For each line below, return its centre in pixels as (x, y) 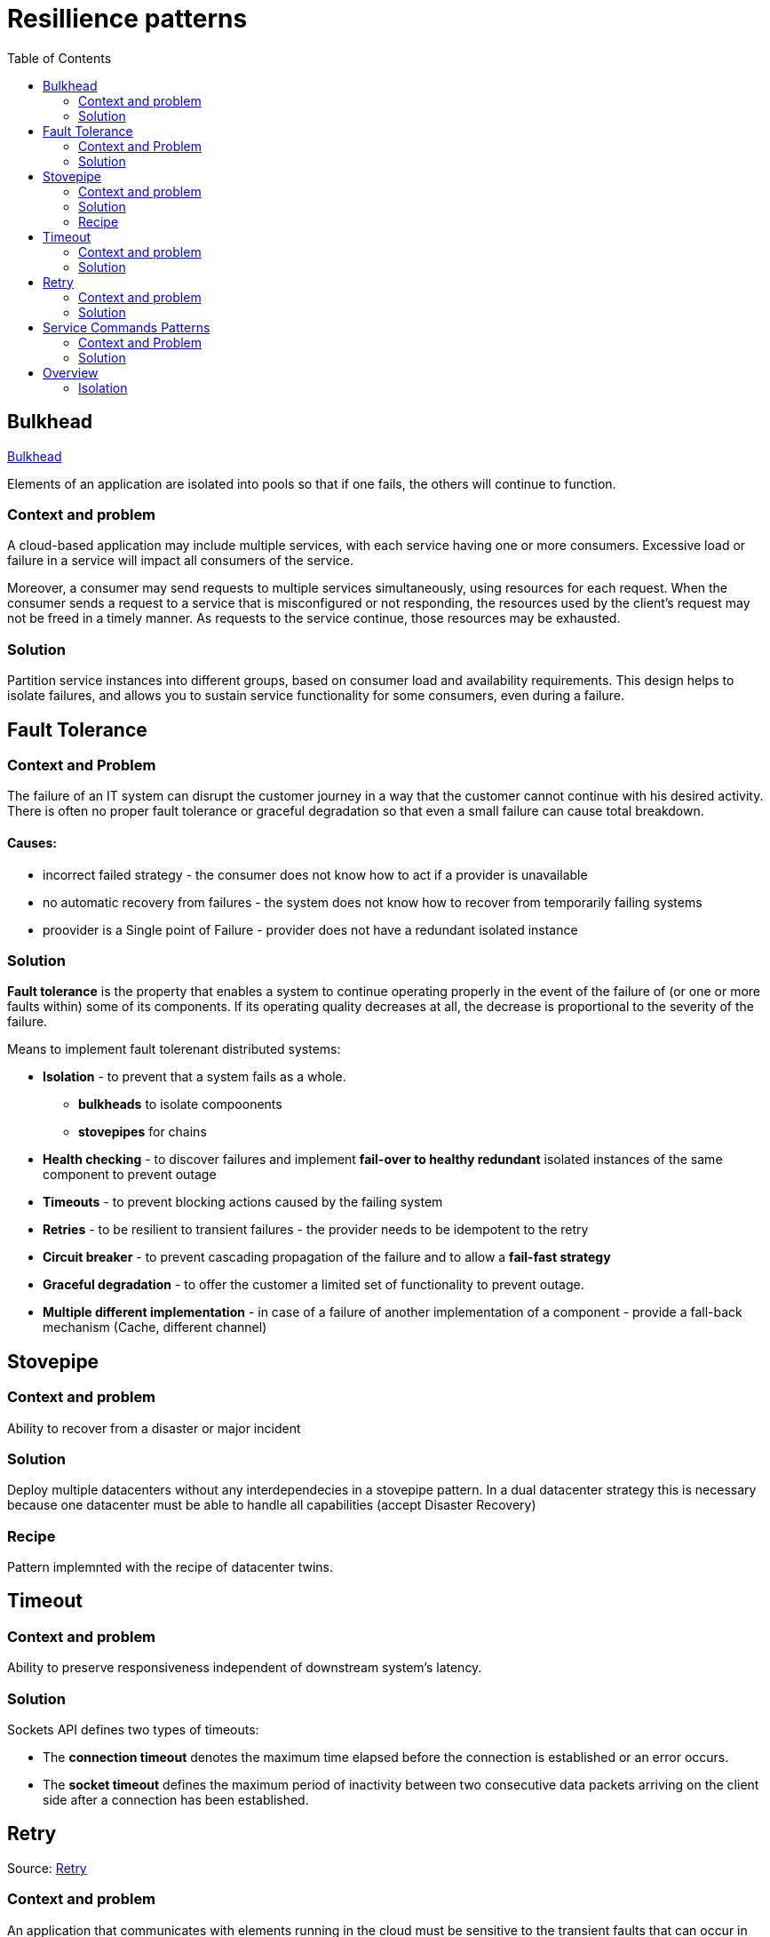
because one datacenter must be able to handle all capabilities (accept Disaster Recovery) (272, 1505)
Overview (71, 372)
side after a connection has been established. (176, 1799)
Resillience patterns (127, 19)
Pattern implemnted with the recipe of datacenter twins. (171, 1567)
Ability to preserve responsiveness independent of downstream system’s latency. (245, 1668)
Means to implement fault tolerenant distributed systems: (174, 1049)
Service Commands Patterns (127, 327)
